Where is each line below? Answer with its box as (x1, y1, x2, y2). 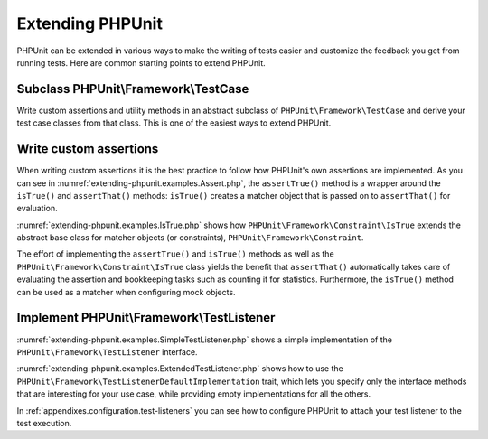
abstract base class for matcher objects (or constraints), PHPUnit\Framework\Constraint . (16, 232, 364, 243)
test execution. (16, 417, 72, 428)
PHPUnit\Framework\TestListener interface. (16, 346, 198, 357)
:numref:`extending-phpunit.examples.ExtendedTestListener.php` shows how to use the (16, 363, 343, 374)
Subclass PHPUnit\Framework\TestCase (16, 81, 249, 97)
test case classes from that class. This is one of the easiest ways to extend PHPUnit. (16, 117, 332, 128)
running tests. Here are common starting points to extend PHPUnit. (16, 57, 266, 68)
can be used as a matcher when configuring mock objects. (16, 286, 236, 297)
